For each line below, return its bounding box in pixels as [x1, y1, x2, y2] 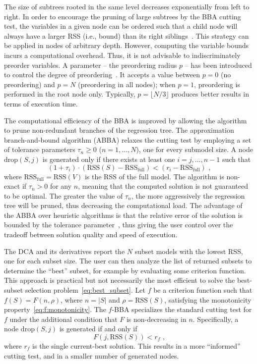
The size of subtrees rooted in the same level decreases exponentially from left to [4, 1, 250, 11]
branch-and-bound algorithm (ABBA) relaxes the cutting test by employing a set [4, 134, 252, 145]
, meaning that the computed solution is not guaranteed [78, 181, 249, 191]
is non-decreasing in [126, 313, 187, 324]
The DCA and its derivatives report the [4, 246, 125, 256]
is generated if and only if [59, 323, 137, 334]
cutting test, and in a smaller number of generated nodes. [4, 350, 179, 361]
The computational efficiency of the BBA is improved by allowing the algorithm [4, 115, 247, 125]
